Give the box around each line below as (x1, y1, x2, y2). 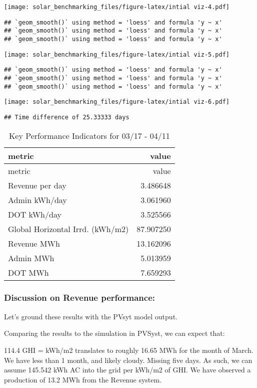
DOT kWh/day (8, 208, 61, 220)
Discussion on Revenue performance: (4, 291, 155, 304)
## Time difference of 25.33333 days (4, 113, 129, 121)
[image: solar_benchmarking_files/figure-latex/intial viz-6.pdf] (4, 98, 230, 106)
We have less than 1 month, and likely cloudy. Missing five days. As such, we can (4, 354, 252, 365)
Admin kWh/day (8, 193, 67, 206)
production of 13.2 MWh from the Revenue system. (4, 374, 162, 384)
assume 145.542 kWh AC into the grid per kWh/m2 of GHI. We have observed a (4, 364, 251, 375)
